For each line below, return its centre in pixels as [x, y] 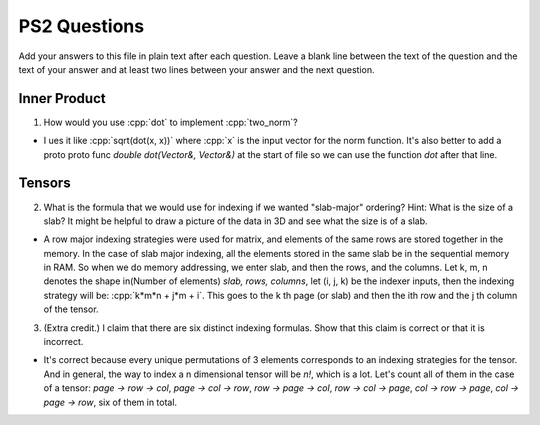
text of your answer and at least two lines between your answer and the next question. [196, 69]
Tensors [44, 183]
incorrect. [63, 342]
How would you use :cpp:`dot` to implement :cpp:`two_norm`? [171, 122]
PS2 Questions [81, 26]
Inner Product [62, 98]
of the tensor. [71, 309]
